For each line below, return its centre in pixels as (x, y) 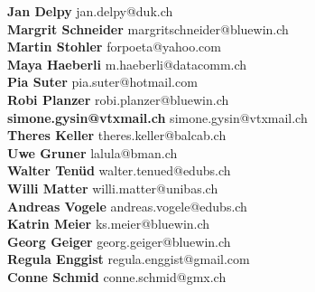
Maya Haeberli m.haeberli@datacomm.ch (127, 64)
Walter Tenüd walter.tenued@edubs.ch (119, 170)
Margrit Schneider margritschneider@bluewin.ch (148, 28)
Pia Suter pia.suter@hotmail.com (102, 82)
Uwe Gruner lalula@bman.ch (93, 152)
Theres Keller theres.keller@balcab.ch (117, 135)
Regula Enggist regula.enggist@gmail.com (129, 259)
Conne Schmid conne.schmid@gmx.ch (117, 276)
